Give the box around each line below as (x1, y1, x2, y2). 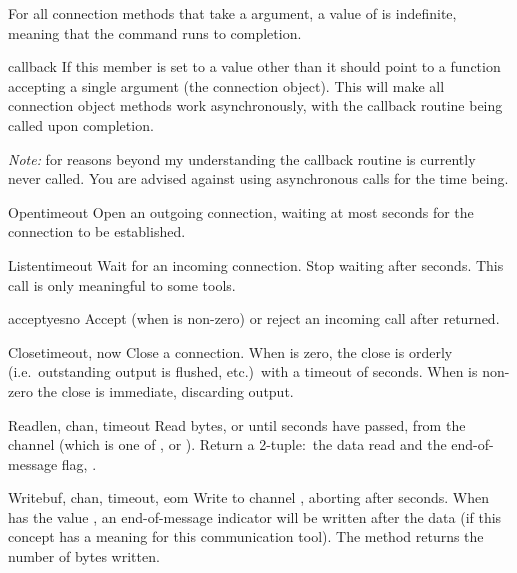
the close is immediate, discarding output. (37, 380, 294, 401)
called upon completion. (8, 114, 154, 135)
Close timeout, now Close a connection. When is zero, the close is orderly (8, 341, 453, 362)
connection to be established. (8, 221, 186, 242)
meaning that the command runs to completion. (8, 22, 302, 43)
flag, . (61, 453, 97, 474)
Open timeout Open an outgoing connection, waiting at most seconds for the (8, 201, 474, 222)
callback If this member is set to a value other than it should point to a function (8, 56, 501, 77)
